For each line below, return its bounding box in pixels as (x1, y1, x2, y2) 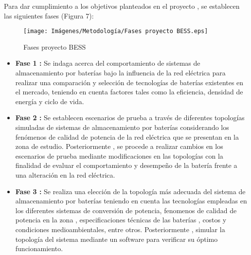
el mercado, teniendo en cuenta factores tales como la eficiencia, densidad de (15, 87, 243, 97)
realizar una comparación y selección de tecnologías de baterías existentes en (15, 77, 244, 87)
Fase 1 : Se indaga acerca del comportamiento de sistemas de (15, 58, 200, 68)
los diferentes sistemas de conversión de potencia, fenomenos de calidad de (15, 205, 237, 215)
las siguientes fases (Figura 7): (4, 10, 94, 20)
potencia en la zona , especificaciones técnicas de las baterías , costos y (15, 215, 227, 225)
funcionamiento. (15, 243, 63, 254)
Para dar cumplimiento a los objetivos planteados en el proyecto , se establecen (4, 1, 240, 11)
